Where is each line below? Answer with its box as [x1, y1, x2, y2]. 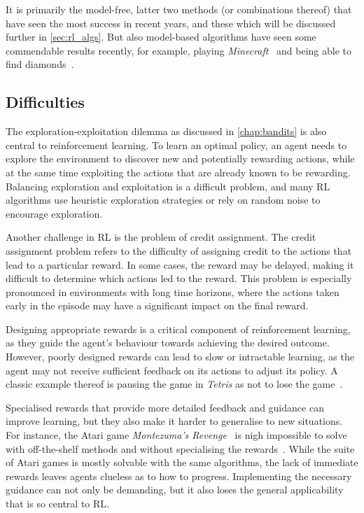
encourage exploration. [6, 206, 103, 220]
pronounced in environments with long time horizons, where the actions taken [6, 284, 339, 299]
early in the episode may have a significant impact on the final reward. [6, 298, 309, 313]
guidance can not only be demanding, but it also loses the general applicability [6, 482, 344, 497]
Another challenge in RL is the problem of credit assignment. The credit [6, 230, 316, 244]
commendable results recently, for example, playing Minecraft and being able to [6, 43, 352, 57]
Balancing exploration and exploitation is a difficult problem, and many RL [6, 178, 330, 193]
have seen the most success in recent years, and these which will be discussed [6, 15, 336, 30]
